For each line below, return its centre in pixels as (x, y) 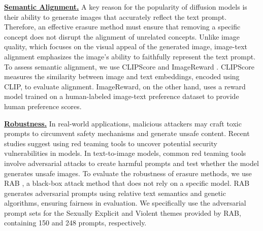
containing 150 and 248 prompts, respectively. (75, 223)
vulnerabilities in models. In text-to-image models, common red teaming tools (125, 153)
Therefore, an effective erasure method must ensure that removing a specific (122, 27)
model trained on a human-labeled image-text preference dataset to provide (122, 96)
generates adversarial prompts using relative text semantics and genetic (115, 193)
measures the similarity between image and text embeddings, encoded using (122, 76)
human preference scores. (43, 106)
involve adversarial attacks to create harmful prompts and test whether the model (131, 163)
